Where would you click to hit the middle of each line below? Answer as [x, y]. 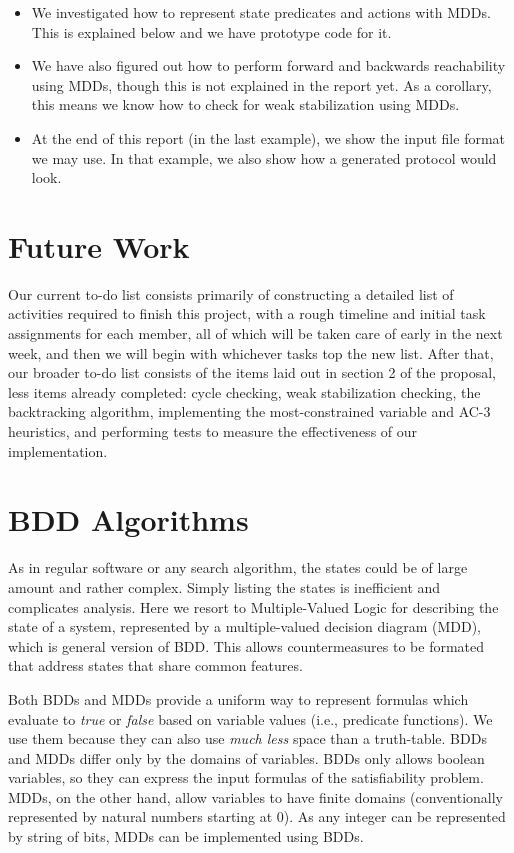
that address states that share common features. [155, 665]
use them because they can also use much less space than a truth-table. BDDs [247, 738]
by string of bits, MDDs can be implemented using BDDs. [186, 836]
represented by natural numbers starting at [140, 816]
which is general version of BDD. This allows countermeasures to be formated [246, 645]
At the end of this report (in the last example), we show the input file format [268, 137]
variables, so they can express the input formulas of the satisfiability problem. [246, 777]
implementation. [58, 450]
